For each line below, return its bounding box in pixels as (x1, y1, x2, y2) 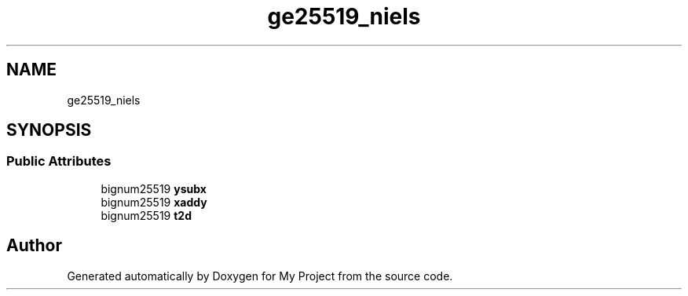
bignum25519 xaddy (101, 195, 207, 209)
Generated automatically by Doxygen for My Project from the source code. (67, 269, 453, 283)
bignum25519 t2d (101, 208, 192, 222)
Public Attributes (6, 153, 112, 170)
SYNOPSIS (6, 120, 92, 141)
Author (6, 236, 62, 256)
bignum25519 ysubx (101, 181, 207, 196)
